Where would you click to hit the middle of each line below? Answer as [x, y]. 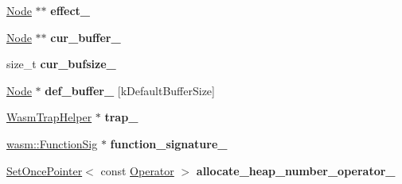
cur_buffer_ [86, 37]
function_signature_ [169, 143]
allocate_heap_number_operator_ [296, 170]
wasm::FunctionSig [52, 143]
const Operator [137, 170]
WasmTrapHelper [49, 117]
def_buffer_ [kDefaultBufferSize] [130, 90]
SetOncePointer [45, 170]
